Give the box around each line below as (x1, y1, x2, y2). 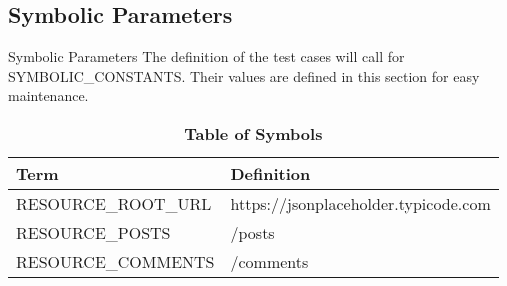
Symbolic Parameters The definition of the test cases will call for (8, 46, 405, 67)
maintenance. (8, 85, 89, 106)
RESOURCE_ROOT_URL (16, 191, 212, 215)
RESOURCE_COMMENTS (16, 249, 215, 273)
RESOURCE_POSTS (16, 220, 171, 244)
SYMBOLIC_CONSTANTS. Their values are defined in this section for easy (8, 65, 480, 86)
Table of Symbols (184, 121, 323, 145)
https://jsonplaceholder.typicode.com (230, 191, 491, 215)
